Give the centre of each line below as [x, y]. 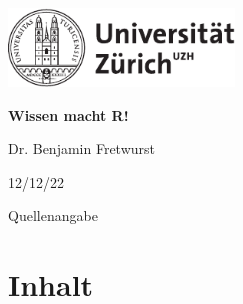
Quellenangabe [53, 215]
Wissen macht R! [68, 114]
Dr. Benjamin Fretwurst [82, 148]
